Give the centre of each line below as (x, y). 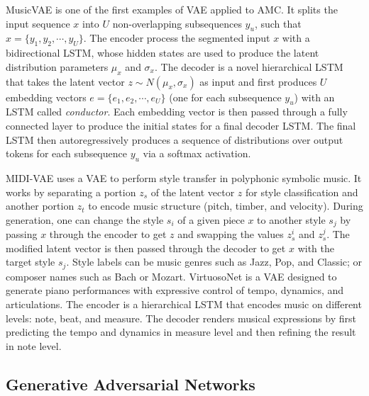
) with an (314, 97)
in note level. (34, 345)
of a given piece (211, 219)
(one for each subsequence (225, 97)
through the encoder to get (108, 234)
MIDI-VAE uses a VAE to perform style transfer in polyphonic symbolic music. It (184, 177)
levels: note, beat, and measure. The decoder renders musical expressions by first (181, 318)
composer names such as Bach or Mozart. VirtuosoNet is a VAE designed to (171, 276)
